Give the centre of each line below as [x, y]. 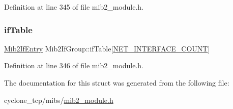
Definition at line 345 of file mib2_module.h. [74, 7]
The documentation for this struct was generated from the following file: [117, 83]
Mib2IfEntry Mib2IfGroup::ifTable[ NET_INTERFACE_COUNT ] [107, 48]
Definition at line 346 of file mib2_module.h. [74, 65]
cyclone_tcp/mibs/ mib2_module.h [59, 100]
